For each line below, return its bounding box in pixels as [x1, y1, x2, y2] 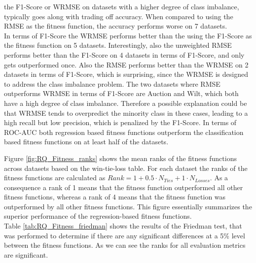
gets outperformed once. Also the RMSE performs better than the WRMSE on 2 [4, 59, 249, 69]
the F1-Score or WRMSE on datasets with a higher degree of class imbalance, [4, 1, 239, 11]
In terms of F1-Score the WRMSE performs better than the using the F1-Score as [4, 30, 252, 40]
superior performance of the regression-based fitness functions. [4, 211, 192, 221]
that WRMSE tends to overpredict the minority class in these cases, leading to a [4, 107, 248, 118]
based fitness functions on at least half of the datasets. [4, 136, 169, 147]
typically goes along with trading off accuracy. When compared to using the [4, 11, 233, 21]
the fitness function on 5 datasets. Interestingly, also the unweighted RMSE [4, 40, 232, 50]
